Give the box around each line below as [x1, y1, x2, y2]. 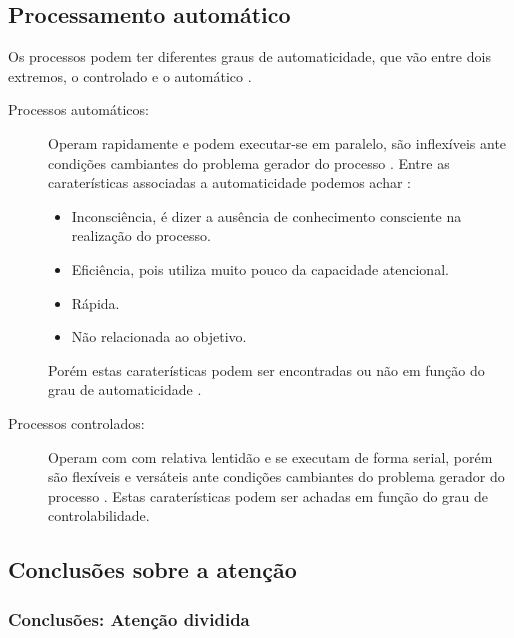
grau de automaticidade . [48, 379, 202, 400]
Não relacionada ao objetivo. [71, 326, 247, 347]
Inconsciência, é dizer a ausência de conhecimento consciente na [71, 205, 462, 226]
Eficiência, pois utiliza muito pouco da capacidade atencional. [71, 258, 449, 279]
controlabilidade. [48, 505, 150, 526]
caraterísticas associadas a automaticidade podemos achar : [48, 172, 412, 193]
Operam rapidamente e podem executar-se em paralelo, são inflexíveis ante [48, 132, 507, 153]
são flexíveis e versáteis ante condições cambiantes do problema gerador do [48, 466, 505, 487]
